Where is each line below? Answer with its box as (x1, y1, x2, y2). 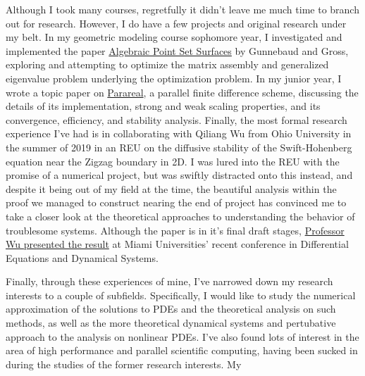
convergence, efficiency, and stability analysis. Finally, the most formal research (6, 112, 347, 127)
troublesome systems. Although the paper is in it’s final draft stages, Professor (6, 223, 345, 237)
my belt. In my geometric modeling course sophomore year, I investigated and (6, 30, 342, 44)
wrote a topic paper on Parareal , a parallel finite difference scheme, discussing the (6, 84, 359, 99)
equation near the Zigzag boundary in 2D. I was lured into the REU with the (6, 153, 340, 168)
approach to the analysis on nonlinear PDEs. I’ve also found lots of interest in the (6, 329, 359, 344)
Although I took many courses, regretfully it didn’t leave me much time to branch (6, 2, 359, 16)
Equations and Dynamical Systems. (6, 250, 159, 265)
